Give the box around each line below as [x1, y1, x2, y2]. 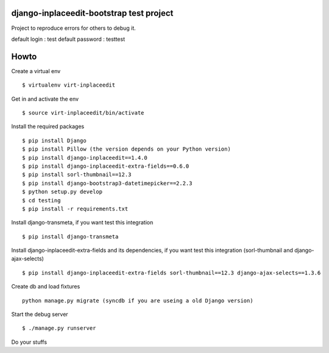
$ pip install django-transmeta [22, 233, 119, 240]
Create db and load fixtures [11, 283, 80, 290]
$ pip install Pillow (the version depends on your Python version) [22, 146, 231, 152]
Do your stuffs [11, 338, 48, 346]
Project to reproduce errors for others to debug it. [11, 24, 136, 32]
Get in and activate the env [11, 95, 79, 102]
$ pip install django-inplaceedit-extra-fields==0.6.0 [22, 162, 189, 169]
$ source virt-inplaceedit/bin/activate [22, 109, 144, 116]
